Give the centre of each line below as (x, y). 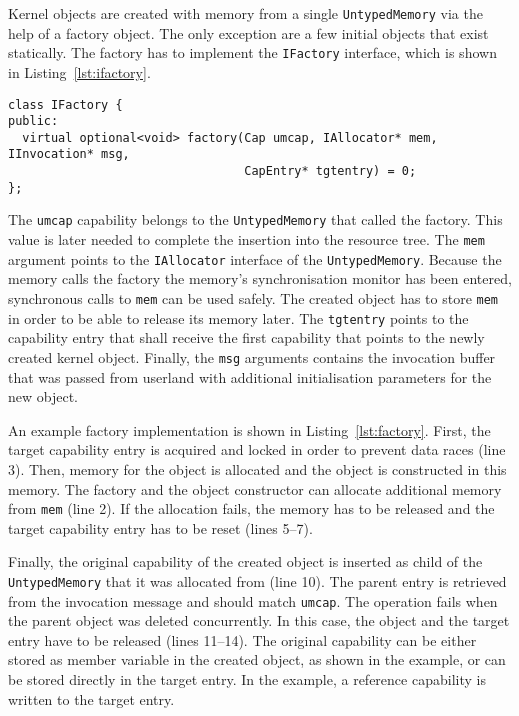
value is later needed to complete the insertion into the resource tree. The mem (246, 239)
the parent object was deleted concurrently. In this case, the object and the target (259, 620)
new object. (43, 396)
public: (33, 121)
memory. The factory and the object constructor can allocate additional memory (255, 488)
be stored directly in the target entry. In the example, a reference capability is (247, 679)
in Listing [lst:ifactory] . (79, 71)
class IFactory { (65, 104)
